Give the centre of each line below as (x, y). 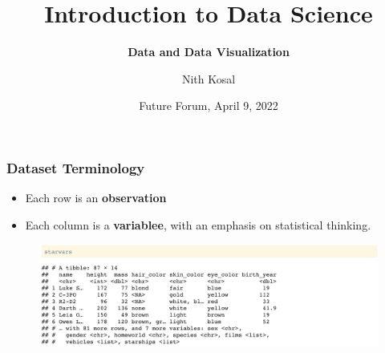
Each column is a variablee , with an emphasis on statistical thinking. (198, 224)
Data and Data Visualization (209, 52)
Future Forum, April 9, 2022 (209, 105)
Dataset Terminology (76, 167)
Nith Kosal (209, 78)
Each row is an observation (96, 198)
